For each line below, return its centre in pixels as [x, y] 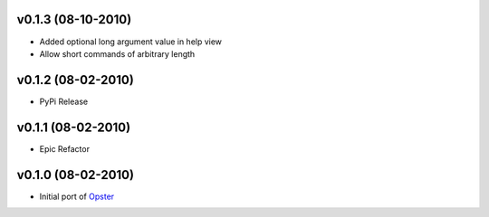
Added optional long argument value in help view [130, 42]
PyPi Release [64, 101]
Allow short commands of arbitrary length [117, 53]
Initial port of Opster [77, 196]
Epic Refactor [65, 148]
